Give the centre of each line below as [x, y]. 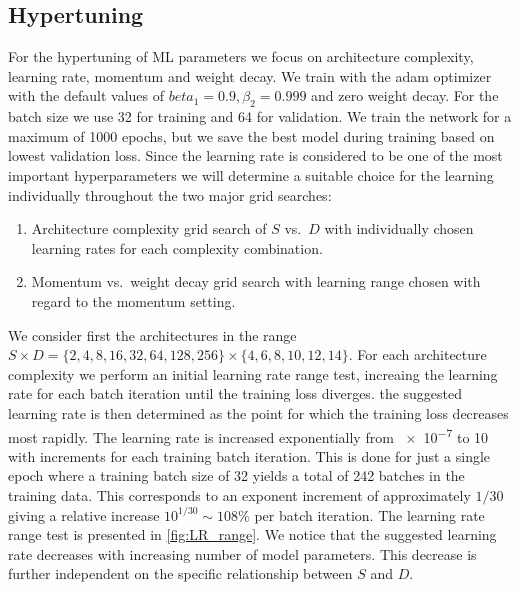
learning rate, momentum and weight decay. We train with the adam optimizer [250, 75]
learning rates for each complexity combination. [177, 247]
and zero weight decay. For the [405, 95]
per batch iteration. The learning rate [369, 514]
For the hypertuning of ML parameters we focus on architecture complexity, [241, 56]
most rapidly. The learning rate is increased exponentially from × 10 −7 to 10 [248, 435]
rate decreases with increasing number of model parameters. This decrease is [242, 553]
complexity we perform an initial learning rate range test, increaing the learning [253, 373]
